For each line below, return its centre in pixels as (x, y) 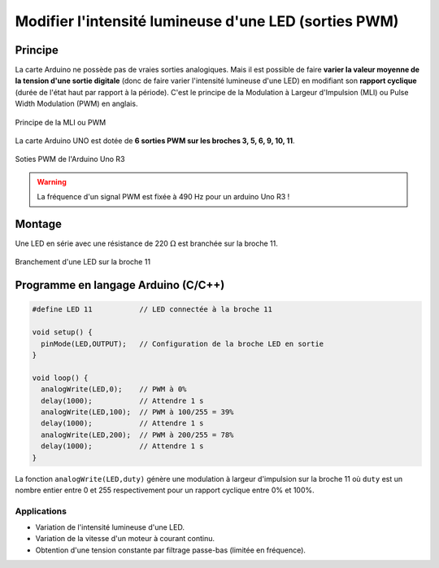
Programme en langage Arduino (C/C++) (120, 285)
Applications (41, 511)
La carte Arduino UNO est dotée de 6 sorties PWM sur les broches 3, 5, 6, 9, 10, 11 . (155, 141)
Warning (52, 181)
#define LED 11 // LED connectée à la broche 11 (152, 310)
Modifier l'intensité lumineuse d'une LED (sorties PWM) (207, 21)
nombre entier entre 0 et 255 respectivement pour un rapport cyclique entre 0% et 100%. (165, 490)
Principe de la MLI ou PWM (61, 122)
